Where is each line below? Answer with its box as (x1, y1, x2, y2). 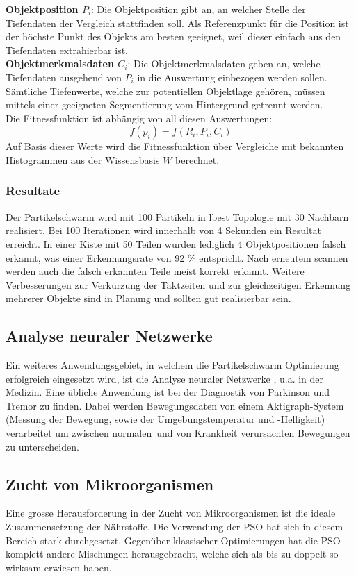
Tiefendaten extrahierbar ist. (6, 42, 128, 57)
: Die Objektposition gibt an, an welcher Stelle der (91, 2, 306, 16)
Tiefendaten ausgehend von (6, 69, 122, 84)
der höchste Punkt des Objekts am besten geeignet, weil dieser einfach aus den (6, 29, 341, 44)
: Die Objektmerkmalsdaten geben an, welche (127, 56, 321, 71)
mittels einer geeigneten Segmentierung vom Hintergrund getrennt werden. (6, 97, 323, 112)
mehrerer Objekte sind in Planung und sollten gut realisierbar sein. (6, 291, 291, 306)
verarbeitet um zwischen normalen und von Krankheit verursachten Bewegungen (6, 426, 350, 440)
